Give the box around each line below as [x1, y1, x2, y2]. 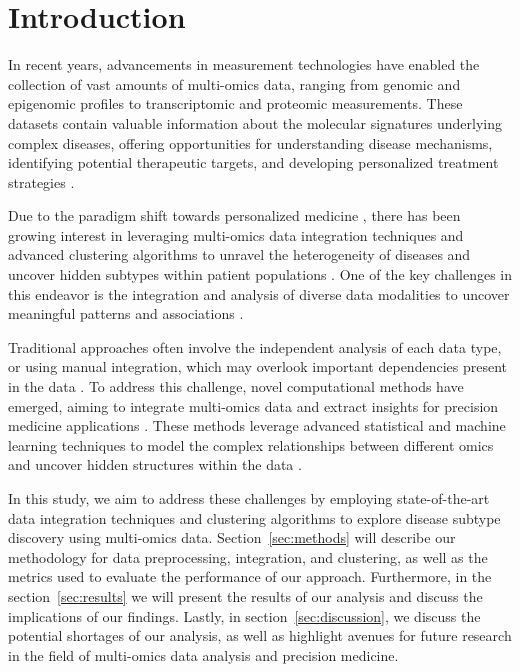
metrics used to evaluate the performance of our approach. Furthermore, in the [8, 566, 492, 587]
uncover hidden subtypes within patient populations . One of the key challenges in [8, 264, 513, 285]
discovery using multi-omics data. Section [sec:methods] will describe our [8, 527, 456, 548]
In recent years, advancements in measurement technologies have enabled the [8, 54, 480, 75]
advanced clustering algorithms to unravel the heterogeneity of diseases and [8, 244, 471, 265]
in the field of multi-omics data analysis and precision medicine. [8, 644, 399, 665]
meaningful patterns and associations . [8, 303, 244, 324]
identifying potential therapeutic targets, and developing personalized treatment [8, 152, 499, 173]
